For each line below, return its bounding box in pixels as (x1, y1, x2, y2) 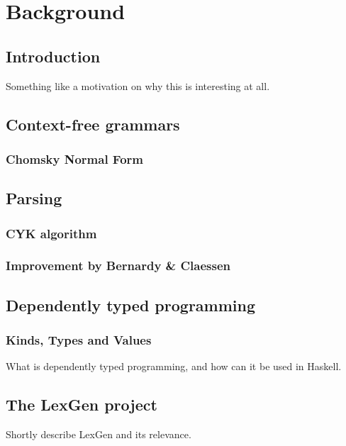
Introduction (6, 45, 101, 67)
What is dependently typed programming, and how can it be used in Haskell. (6, 359, 342, 374)
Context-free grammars (6, 113, 180, 135)
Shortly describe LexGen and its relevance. (6, 427, 191, 442)
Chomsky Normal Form (6, 150, 143, 167)
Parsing (6, 187, 62, 209)
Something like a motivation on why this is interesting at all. (6, 78, 270, 93)
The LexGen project (6, 394, 157, 416)
